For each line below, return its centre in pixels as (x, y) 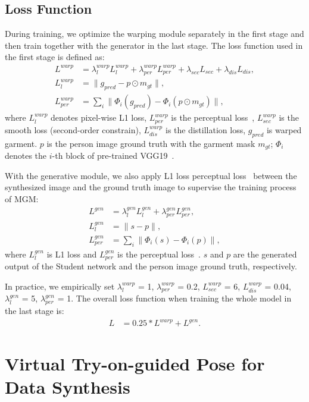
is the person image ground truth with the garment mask (151, 143)
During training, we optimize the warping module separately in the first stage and (154, 34)
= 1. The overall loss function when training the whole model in (174, 298)
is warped (284, 129)
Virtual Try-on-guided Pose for (135, 363)
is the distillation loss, (205, 129)
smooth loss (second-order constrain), (73, 129)
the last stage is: (35, 311)
